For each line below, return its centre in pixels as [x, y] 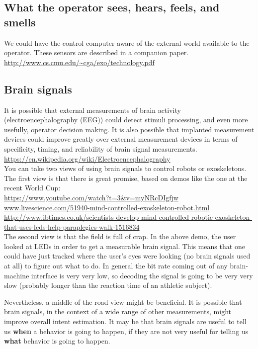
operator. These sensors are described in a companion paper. [96, 52]
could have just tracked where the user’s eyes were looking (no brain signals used [127, 256]
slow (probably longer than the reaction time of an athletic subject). [108, 285]
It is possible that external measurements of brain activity [92, 110]
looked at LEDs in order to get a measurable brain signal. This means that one [125, 246]
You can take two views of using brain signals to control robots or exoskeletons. [125, 168]
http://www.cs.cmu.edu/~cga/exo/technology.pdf [79, 62]
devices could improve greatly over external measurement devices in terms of [121, 139]
